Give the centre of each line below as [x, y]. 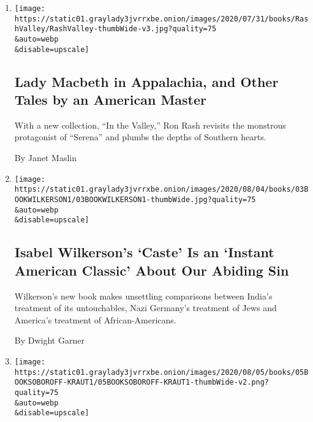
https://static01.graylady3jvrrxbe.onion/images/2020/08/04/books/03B [161, 190]
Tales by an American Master [111, 100]
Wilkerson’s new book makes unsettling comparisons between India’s [143, 296]
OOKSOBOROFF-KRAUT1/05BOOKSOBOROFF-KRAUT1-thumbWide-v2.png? [142, 382]
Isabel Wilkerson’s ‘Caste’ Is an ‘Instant [144, 252]
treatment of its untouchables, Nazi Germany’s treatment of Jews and [145, 308]
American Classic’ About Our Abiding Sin [152, 270]
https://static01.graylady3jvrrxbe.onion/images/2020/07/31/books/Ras [161, 19]
